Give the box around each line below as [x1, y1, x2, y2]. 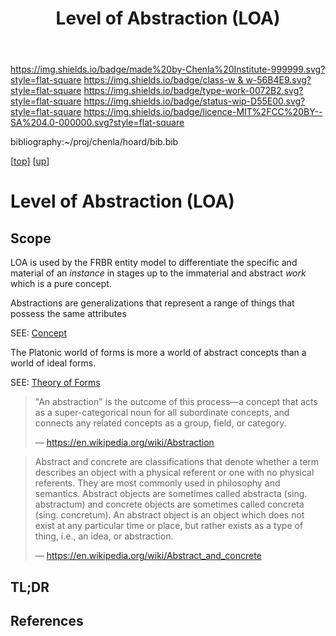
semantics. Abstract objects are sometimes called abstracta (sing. [34, 488, 308, 500]
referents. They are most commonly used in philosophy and [34, 477, 281, 489]
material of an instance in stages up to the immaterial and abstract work [10, 267, 307, 279]
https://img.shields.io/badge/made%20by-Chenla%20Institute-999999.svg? [10, 63, 326, 76]
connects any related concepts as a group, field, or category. [34, 417, 287, 429]
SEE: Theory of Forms [10, 377, 101, 389]
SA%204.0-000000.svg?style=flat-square [10, 117, 185, 129]
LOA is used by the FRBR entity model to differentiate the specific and [10, 257, 298, 269]
